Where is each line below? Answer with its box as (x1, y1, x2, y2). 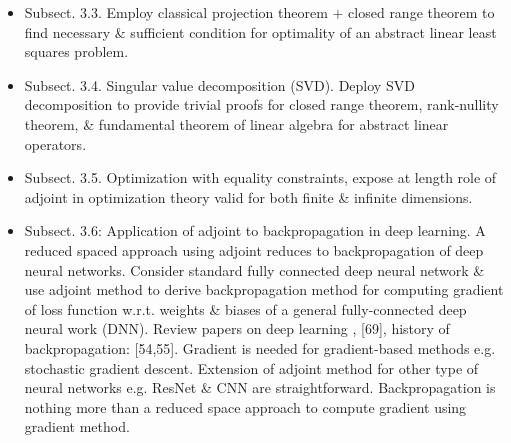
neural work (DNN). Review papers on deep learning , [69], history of (24, 318, 450, 339)
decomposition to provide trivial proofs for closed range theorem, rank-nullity (24, 94, 499, 115)
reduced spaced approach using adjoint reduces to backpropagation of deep (24, 239, 484, 260)
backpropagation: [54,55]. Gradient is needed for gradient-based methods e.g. (24, 337, 496, 358)
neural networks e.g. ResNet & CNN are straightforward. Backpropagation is (24, 377, 496, 398)
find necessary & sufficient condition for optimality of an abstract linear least (24, 21, 497, 42)
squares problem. (24, 41, 129, 62)
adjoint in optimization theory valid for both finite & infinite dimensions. (24, 186, 473, 207)
